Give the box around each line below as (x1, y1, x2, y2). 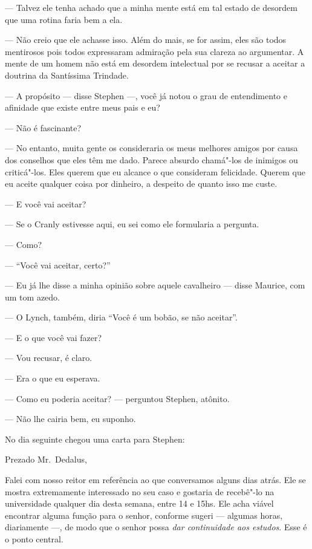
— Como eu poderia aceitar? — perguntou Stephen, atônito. (5, 392, 230, 404)
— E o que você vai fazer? (5, 331, 102, 343)
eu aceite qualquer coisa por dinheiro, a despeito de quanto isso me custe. (5, 177, 278, 190)
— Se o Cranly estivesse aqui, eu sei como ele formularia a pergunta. (5, 218, 259, 230)
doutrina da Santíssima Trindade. (5, 68, 129, 81)
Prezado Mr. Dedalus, (5, 453, 87, 466)
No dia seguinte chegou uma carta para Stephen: (5, 432, 185, 445)
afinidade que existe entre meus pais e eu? (5, 101, 160, 114)
